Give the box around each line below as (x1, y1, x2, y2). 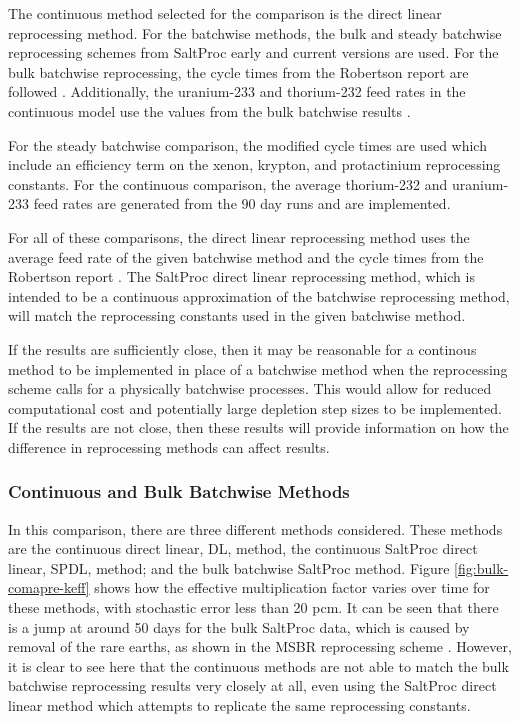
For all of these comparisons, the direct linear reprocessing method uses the (8, 226, 470, 247)
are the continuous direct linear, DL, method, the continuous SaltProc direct (8, 538, 478, 559)
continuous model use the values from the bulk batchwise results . (8, 100, 411, 121)
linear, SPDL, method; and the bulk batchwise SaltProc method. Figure (8, 557, 450, 578)
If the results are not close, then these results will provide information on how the (8, 417, 509, 438)
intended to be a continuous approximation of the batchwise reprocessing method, (8, 285, 510, 306)
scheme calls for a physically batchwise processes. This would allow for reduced (8, 378, 492, 399)
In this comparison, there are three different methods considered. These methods (8, 518, 503, 539)
